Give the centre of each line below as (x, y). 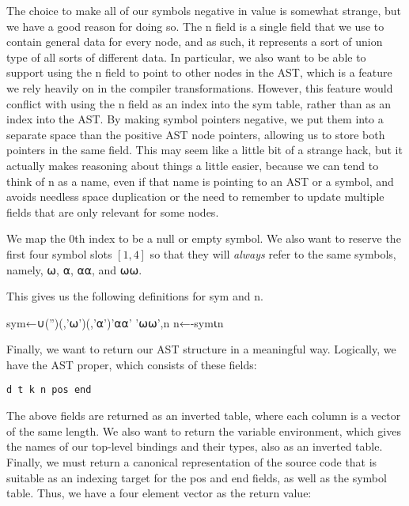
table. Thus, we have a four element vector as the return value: (159, 493)
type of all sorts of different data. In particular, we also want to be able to (186, 57)
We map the (36, 238)
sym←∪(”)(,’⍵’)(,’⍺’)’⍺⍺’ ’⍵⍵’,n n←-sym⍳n (115, 322)
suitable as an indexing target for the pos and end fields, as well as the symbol (197, 477)
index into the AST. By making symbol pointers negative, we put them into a (195, 119)
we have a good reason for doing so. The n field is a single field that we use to (195, 26)
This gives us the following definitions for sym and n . (135, 296)
